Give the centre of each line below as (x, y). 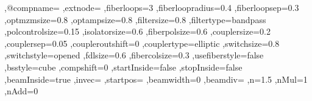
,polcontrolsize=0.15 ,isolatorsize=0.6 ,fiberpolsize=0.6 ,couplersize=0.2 (137, 31)
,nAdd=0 (21, 91)
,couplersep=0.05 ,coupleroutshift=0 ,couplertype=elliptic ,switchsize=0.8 (142, 43)
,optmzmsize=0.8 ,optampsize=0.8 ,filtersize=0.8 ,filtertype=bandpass (135, 19)
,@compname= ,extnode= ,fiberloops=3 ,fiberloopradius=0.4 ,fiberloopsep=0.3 (152, 7)
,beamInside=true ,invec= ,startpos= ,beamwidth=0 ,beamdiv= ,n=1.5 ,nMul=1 (156, 79)
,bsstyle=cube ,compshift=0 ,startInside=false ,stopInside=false (123, 67)
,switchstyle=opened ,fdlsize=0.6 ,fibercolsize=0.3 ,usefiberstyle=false (134, 55)
